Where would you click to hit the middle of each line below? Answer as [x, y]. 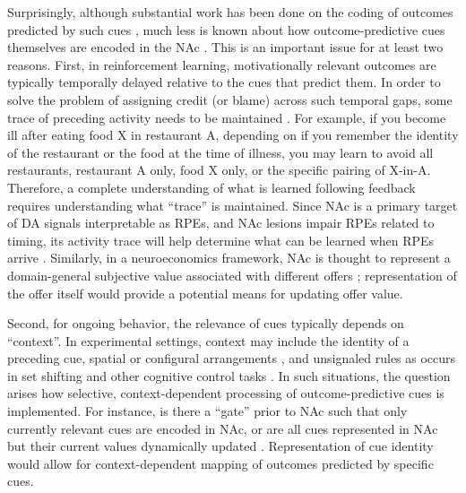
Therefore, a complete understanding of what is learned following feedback [211, 187]
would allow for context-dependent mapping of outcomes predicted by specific [220, 463]
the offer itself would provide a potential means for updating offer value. [205, 293]
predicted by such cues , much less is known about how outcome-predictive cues [226, 29]
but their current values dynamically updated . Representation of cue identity [220, 446]
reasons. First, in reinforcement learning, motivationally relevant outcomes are [222, 64]
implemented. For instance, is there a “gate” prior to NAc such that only [207, 411]
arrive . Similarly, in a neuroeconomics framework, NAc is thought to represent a [229, 258]
